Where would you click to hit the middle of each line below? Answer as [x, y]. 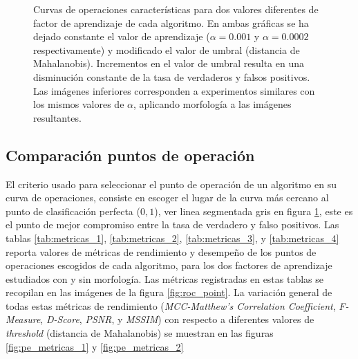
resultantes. [57, 117]
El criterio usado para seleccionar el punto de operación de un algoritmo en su [171, 184]
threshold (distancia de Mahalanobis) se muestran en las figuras [140, 333]
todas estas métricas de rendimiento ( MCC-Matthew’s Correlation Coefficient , [171, 305]
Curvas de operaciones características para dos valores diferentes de [176, 9]
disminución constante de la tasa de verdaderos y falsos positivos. [172, 76]
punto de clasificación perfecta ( [73, 211]
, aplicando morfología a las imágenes [213, 104]
